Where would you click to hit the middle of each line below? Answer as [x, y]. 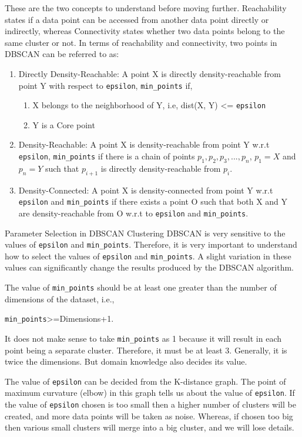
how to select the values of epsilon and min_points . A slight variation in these [148, 256]
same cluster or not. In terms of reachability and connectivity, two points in [141, 42]
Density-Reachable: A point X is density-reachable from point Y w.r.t [144, 144]
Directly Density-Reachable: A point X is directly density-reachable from [150, 73]
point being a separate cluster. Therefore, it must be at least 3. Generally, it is [146, 350]
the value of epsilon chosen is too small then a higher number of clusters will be [150, 404]
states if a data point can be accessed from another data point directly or [137, 19]
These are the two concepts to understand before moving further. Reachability [146, 8]
